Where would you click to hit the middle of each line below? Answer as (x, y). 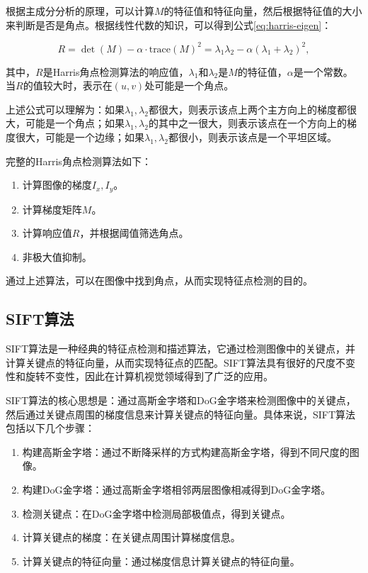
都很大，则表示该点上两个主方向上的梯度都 (247, 109)
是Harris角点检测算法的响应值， (116, 71)
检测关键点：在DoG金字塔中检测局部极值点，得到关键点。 (156, 513)
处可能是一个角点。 (189, 85)
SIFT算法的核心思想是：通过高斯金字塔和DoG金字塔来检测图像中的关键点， (181, 400)
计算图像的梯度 (57, 185)
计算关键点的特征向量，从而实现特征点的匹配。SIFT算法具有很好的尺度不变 (181, 362)
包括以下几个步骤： (50, 428)
